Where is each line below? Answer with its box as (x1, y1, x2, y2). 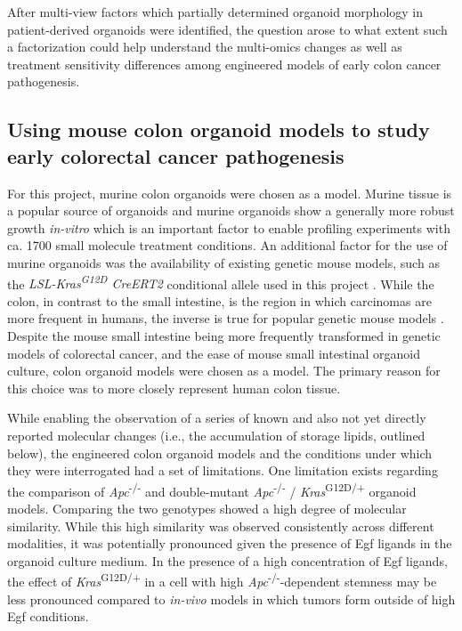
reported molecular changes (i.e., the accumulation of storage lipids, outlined (7, 425, 426, 444)
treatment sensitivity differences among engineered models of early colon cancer (7, 54, 442, 73)
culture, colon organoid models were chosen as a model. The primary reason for (7, 361, 441, 380)
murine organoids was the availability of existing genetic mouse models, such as (7, 253, 440, 271)
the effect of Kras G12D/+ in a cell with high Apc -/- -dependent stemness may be (7, 570, 437, 590)
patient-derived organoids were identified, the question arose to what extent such (7, 20, 448, 38)
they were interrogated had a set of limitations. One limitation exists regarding (7, 461, 438, 480)
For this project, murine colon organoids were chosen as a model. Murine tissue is (7, 183, 452, 202)
